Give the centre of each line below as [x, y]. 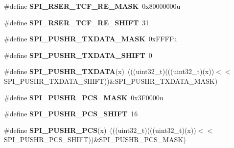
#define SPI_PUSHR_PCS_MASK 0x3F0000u [84, 97]
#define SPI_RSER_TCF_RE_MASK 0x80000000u [92, 6]
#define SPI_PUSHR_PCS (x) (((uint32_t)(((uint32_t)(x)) [100, 130]
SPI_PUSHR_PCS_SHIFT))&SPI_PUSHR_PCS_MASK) [95, 139]
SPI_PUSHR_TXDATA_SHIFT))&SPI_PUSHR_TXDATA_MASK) [111, 81]
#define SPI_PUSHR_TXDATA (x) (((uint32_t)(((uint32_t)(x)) [109, 71]
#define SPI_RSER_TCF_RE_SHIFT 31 [77, 22]
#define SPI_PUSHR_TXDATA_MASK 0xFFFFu [91, 39]
